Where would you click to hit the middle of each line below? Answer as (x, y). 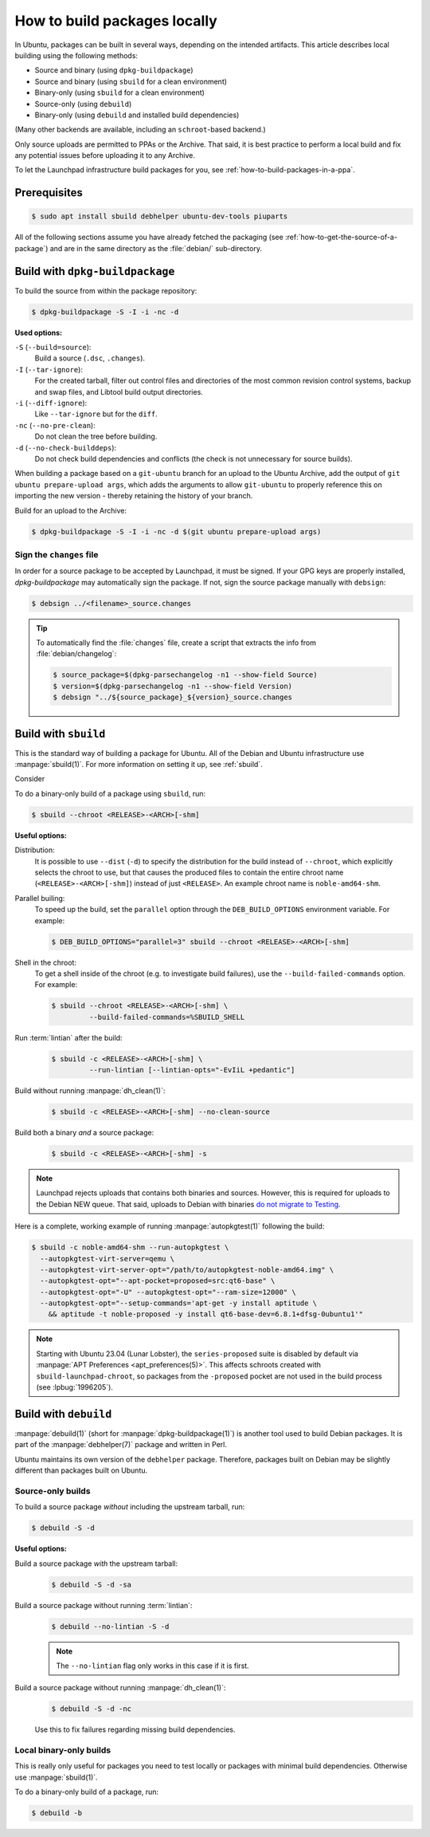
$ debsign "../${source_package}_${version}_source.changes (173, 697)
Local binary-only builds (63, 1750)
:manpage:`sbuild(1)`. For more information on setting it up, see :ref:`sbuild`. (139, 765)
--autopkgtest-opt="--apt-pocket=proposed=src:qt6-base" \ (158, 1281)
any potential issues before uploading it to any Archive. (105, 155)
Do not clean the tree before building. (96, 437)
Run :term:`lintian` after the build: (68, 1037)
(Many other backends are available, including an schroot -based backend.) (140, 130)
